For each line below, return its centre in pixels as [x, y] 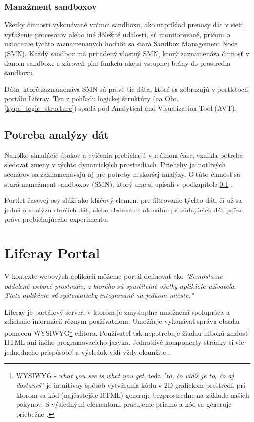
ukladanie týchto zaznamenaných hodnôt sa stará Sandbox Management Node [121, 44]
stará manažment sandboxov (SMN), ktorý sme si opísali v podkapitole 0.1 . [118, 183]
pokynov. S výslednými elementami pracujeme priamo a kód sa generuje [124, 404]
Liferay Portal [52, 253]
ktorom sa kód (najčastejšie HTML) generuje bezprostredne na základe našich [132, 394]
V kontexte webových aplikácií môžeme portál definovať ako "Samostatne [114, 276]
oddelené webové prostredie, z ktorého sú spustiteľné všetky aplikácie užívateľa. [120, 285]
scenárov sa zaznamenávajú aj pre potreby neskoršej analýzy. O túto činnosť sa [122, 174]
